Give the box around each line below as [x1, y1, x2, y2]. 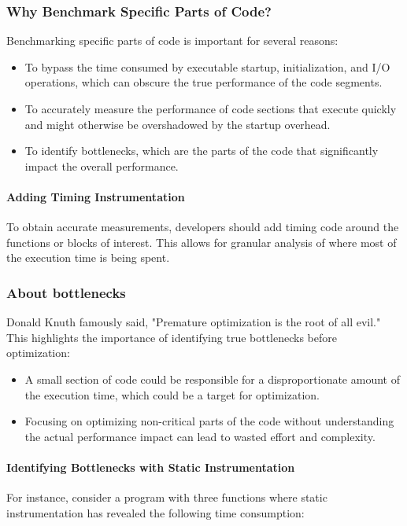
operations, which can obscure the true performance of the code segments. [24, 74, 383, 90]
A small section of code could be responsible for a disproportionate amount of [24, 370, 400, 387]
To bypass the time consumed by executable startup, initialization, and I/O [24, 58, 390, 75]
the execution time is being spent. [6, 249, 170, 266]
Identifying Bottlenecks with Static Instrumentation [6, 458, 295, 475]
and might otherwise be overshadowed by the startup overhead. [24, 116, 331, 132]
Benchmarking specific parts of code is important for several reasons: [6, 32, 339, 49]
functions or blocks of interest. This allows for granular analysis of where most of [6, 234, 397, 250]
